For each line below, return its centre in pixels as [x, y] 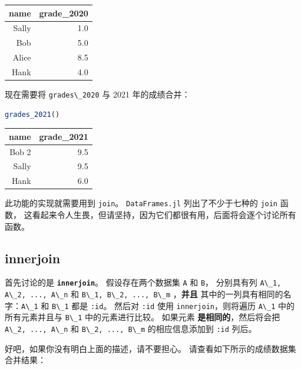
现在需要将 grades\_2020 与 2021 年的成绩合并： [97, 94]
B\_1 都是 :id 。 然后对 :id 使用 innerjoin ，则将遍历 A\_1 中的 [173, 305]
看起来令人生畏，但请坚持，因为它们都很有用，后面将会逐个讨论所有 [164, 214]
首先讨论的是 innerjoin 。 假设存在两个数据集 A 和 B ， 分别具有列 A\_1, [143, 282]
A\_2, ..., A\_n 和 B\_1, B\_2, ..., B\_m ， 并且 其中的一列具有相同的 [144, 294]
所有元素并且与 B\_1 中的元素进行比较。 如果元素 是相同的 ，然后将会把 [143, 317]
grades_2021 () [32, 114]
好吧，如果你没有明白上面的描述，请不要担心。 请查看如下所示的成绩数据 [146, 348]
